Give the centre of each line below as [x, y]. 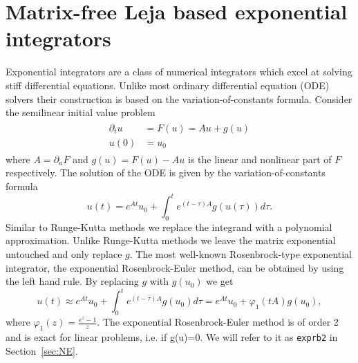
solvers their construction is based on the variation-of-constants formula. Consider [179, 99]
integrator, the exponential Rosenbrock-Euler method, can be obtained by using [175, 267]
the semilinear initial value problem [81, 112]
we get [220, 281]
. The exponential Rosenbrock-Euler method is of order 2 [218, 322]
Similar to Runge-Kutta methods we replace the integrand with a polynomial [169, 226]
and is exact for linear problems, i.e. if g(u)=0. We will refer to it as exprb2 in [172, 336]
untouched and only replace [64, 254]
